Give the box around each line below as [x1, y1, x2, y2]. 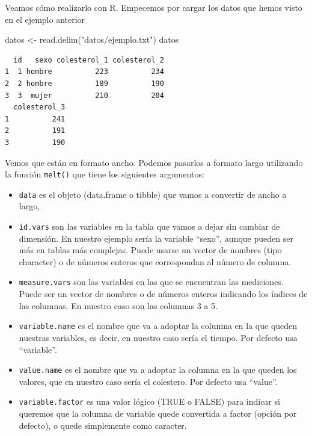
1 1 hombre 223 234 [5, 67, 164, 76]
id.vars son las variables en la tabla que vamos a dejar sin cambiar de [19, 220, 280, 233]
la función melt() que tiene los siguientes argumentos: [5, 168, 204, 180]
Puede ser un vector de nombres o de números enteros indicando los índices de [19, 287, 308, 300]
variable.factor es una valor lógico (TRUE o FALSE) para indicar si [19, 395, 280, 408]
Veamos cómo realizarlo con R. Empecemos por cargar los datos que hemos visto [5, 1, 302, 13]
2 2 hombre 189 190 [5, 79, 164, 88]
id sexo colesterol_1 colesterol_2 [13, 55, 164, 64]
